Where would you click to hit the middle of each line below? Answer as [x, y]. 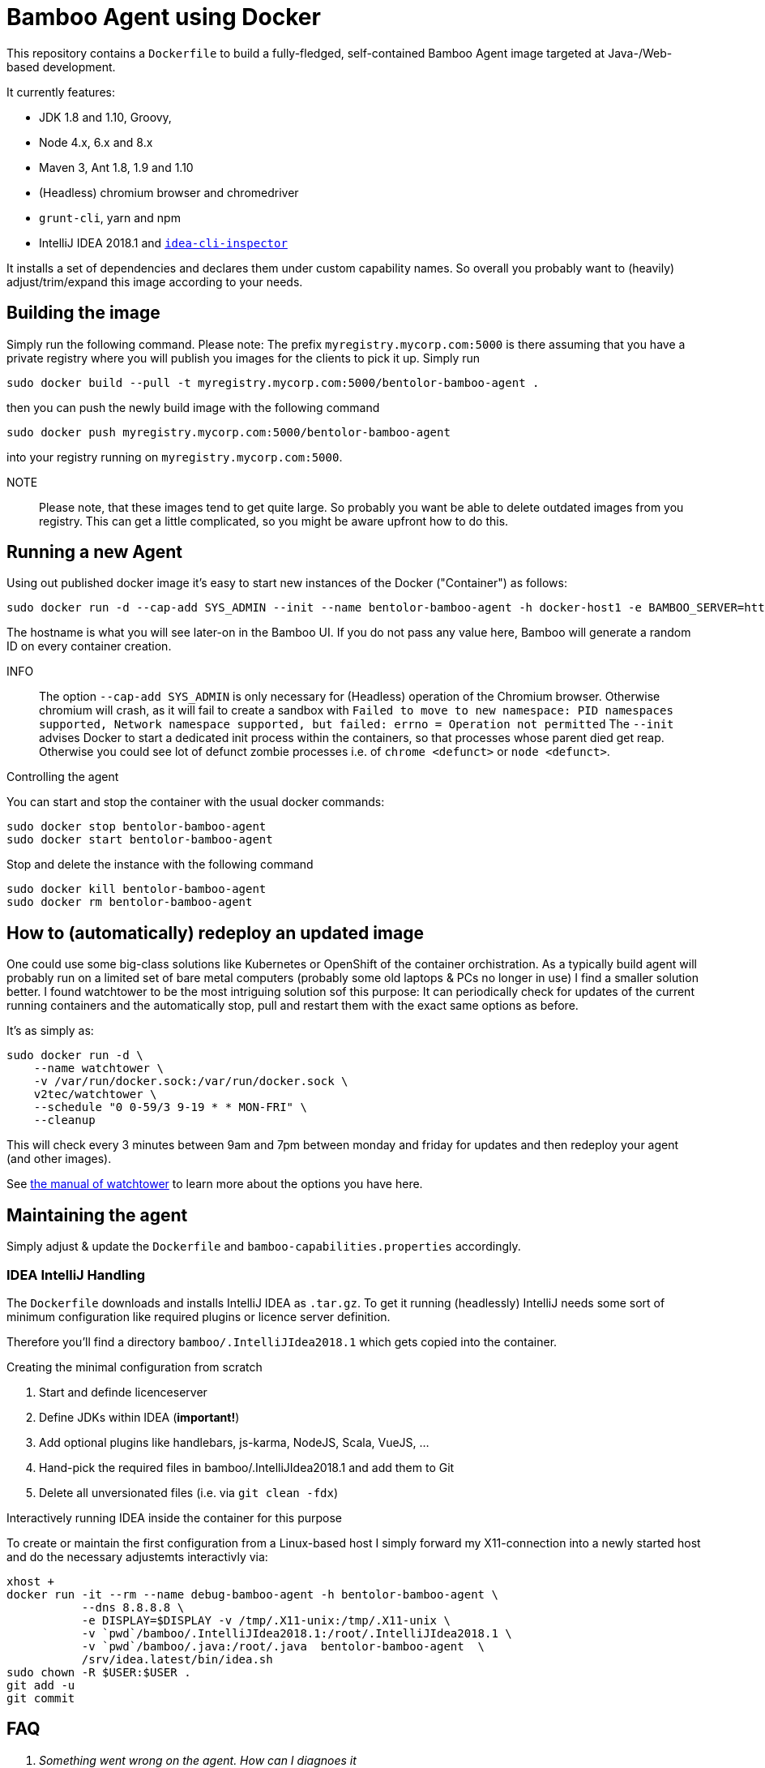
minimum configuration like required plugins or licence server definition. [199, 1316]
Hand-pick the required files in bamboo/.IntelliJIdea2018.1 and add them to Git [247, 1467]
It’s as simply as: [50, 1031]
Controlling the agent [63, 777]
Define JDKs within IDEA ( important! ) [139, 1417]
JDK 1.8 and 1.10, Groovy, [105, 117]
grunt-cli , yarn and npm [110, 217]
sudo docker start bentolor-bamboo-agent [140, 840]
